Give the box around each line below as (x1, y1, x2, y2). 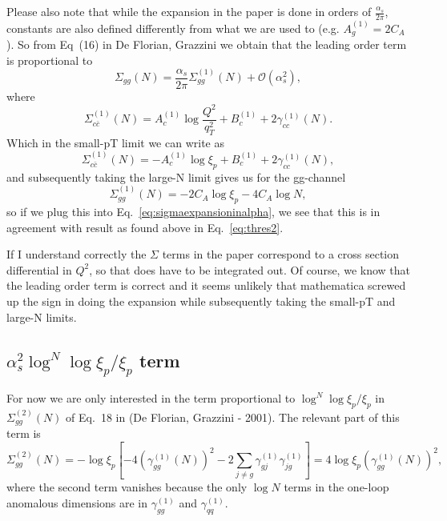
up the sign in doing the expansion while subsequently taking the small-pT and (6, 292, 396, 309)
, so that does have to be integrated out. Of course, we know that (89, 261, 410, 278)
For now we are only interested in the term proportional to (6, 390, 296, 407)
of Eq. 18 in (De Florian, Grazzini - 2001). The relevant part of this (66, 408, 400, 425)
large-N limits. (6, 308, 77, 325)
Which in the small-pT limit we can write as (6, 134, 224, 150)
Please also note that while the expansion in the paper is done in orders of (6, 3, 372, 19)
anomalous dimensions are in (6, 494, 148, 511)
